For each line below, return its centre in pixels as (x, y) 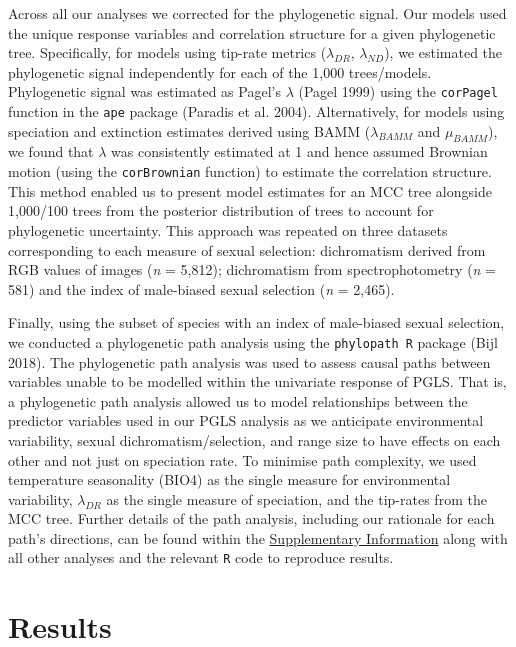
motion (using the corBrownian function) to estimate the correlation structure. (250, 171)
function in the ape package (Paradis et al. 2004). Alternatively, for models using (256, 111)
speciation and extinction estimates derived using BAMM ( (189, 130)
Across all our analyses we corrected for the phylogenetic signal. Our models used (257, 13)
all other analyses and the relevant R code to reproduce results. (201, 557)
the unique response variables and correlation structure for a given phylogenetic (252, 32)
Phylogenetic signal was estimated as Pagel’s (144, 91)
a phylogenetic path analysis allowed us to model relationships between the (238, 400)
